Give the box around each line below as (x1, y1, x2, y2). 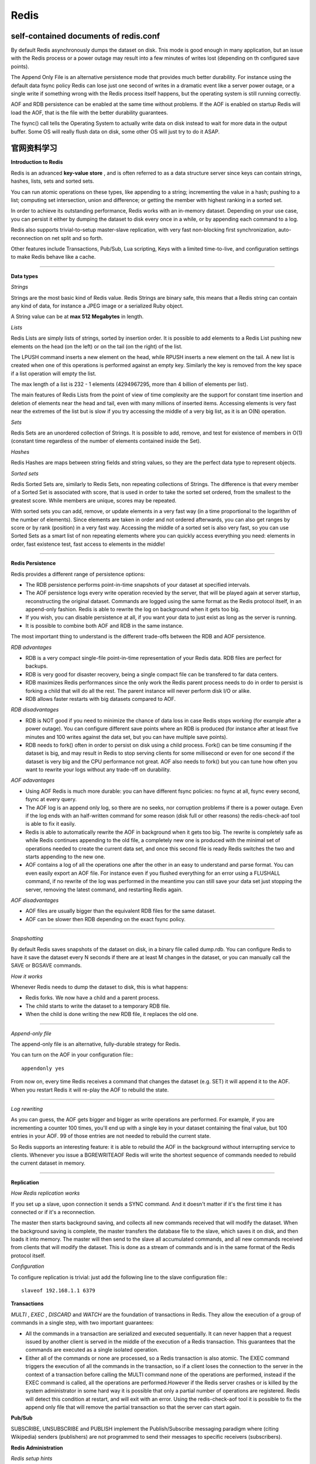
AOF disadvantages (11, 897, 59, 904)
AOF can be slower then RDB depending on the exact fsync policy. (25, 915, 186, 922)
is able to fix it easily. (25, 820, 76, 827)
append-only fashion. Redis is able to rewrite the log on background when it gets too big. (25, 606, 240, 613)
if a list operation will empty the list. (11, 370, 97, 377)
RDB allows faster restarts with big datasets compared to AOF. (25, 695, 176, 702)
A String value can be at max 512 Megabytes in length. (11, 313, 144, 320)
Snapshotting (11, 935, 43, 942)
